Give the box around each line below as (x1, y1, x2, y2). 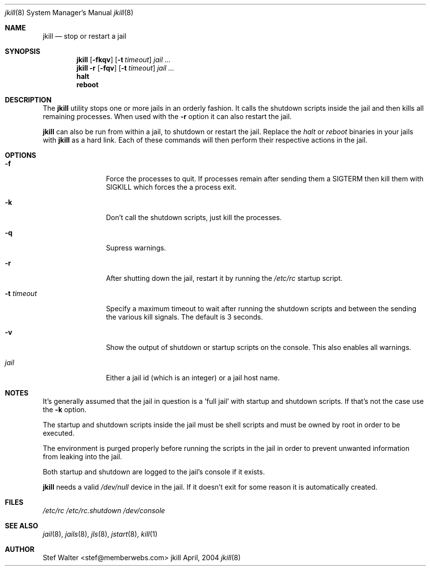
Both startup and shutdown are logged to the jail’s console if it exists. (43, 468, 265, 476)
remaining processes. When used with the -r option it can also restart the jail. (43, 112, 292, 121)
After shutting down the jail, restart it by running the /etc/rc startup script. (106, 274, 343, 282)
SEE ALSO (5, 521, 38, 530)
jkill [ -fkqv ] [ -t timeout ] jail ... (76, 55, 171, 64)
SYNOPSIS (5, 47, 41, 55)
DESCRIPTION (5, 96, 52, 104)
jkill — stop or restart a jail (43, 32, 126, 40)
